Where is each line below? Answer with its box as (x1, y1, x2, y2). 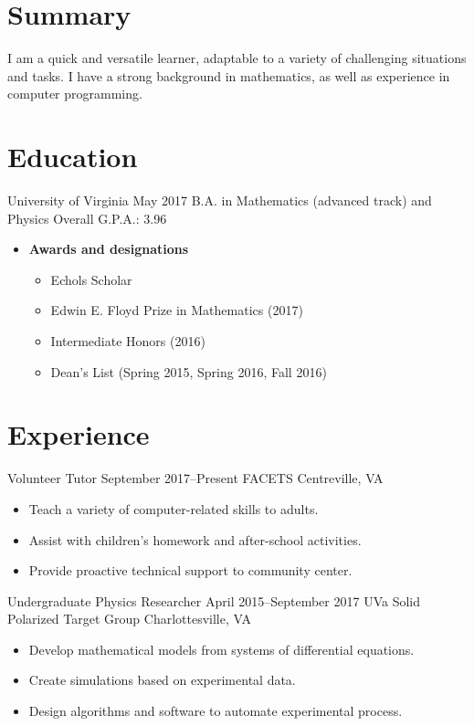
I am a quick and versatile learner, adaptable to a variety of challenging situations (7, 48, 467, 68)
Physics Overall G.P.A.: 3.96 (7, 208, 167, 227)
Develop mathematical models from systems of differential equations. (28, 639, 415, 658)
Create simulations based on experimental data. (28, 670, 296, 689)
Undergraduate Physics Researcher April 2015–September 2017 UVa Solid (7, 591, 421, 610)
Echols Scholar (50, 269, 132, 289)
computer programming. (7, 84, 142, 103)
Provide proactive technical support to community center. (28, 561, 353, 580)
